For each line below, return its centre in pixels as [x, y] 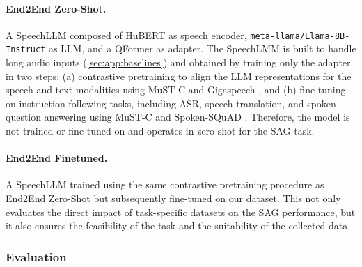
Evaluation [36, 256]
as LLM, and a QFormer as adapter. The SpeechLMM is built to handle [202, 48]
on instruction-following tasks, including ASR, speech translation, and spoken [171, 103]
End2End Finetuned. [57, 158]
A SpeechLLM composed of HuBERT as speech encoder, [126, 35]
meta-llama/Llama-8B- [300, 36]
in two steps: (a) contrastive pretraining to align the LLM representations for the [179, 76]
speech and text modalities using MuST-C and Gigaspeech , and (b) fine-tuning [176, 90]
